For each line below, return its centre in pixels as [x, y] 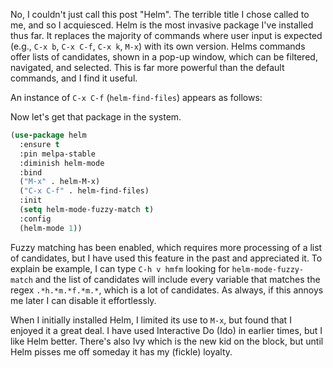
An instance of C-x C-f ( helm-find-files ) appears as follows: [136, 97]
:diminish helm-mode [62, 163]
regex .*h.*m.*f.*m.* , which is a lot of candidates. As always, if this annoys [167, 290]
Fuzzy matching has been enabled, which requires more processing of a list [166, 247]
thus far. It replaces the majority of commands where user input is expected [166, 35]
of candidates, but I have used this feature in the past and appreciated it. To [166, 258]
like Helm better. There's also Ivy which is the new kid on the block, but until [167, 341]
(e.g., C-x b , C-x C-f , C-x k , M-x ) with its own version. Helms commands [158, 46]
